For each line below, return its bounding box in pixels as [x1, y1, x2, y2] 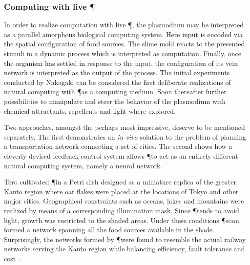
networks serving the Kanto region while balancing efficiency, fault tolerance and [4, 244, 245, 254]
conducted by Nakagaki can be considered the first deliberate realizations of [4, 77, 231, 87]
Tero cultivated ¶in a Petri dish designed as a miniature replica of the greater [4, 177, 236, 187]
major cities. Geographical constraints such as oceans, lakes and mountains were [4, 196, 244, 206]
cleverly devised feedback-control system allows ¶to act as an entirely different [4, 150, 238, 161]
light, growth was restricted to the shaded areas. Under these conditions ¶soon [4, 215, 239, 225]
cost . [4, 253, 21, 263]
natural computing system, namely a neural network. [4, 160, 163, 170]
